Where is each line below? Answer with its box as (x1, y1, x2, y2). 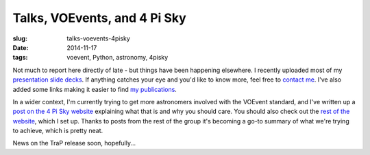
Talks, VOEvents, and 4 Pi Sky (12, 10, 186, 25)
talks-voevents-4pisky (66, 34, 130, 43)
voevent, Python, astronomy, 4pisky (66, 53, 169, 62)
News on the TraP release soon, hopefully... (12, 139, 136, 147)
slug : (12, 34, 27, 43)
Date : (12, 43, 29, 51)
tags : (12, 53, 28, 62)
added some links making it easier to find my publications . (12, 85, 177, 93)
